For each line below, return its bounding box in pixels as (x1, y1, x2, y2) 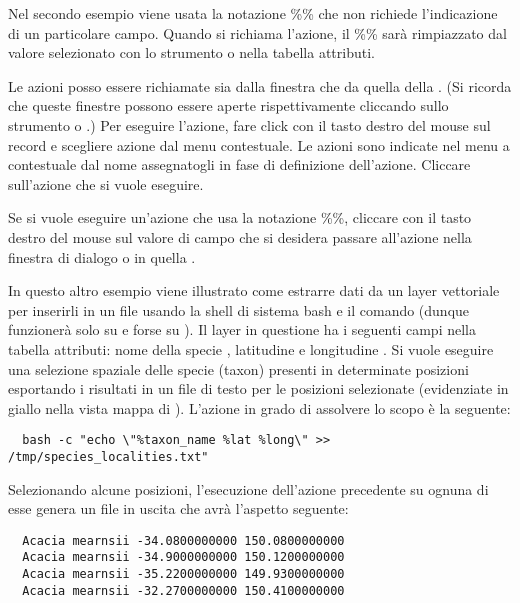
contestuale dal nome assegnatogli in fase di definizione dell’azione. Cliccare (8, 154, 471, 175)
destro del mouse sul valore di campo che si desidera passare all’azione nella (8, 226, 472, 247)
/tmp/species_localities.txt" (8, 449, 209, 464)
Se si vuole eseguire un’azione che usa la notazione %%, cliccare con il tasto (8, 207, 472, 228)
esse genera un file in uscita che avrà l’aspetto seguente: (8, 498, 349, 519)
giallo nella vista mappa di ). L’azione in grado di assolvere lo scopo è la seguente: (8, 397, 511, 418)
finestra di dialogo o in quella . (8, 246, 196, 267)
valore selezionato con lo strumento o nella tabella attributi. (8, 42, 375, 63)
